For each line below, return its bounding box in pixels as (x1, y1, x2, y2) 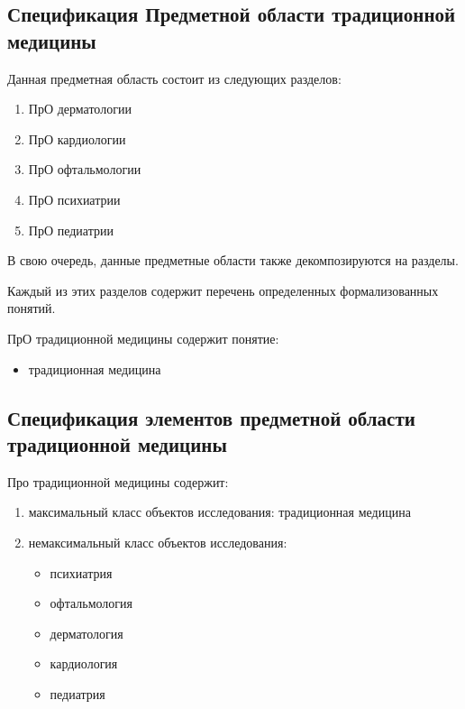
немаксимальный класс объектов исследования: (28, 532, 287, 551)
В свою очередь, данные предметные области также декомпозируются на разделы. (7, 251, 459, 270)
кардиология (50, 654, 118, 673)
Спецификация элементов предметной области (7, 403, 415, 431)
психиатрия (50, 563, 113, 582)
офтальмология (50, 594, 132, 612)
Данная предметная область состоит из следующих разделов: (7, 69, 342, 87)
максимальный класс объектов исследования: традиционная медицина (28, 502, 411, 521)
